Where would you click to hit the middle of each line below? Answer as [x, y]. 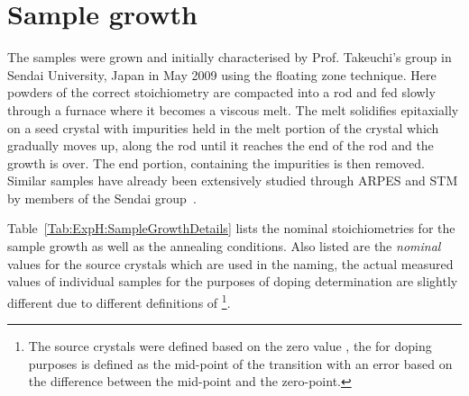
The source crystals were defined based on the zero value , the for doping [230, 346]
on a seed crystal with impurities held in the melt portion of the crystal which [223, 127]
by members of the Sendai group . [102, 198]
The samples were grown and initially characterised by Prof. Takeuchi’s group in [230, 57]
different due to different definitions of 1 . [119, 301]
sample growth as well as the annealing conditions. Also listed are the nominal [224, 246]
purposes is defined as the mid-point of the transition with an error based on [240, 363]
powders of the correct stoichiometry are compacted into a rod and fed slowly [221, 92]
